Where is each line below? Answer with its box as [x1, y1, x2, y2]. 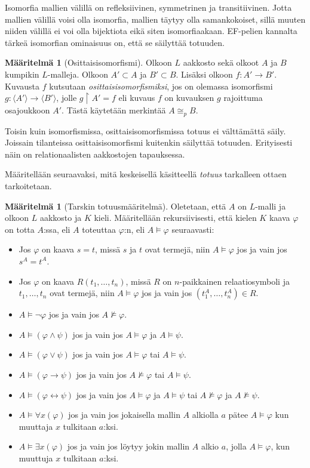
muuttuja [19, 451, 53, 464]
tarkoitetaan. [5, 179, 52, 192]
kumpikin [5, 67, 39, 80]
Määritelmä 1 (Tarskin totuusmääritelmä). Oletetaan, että [5, 199, 226, 212]
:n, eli [124, 223, 145, 235]
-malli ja [255, 199, 286, 212]
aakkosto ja [39, 211, 82, 224]
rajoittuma [223, 91, 263, 104]
